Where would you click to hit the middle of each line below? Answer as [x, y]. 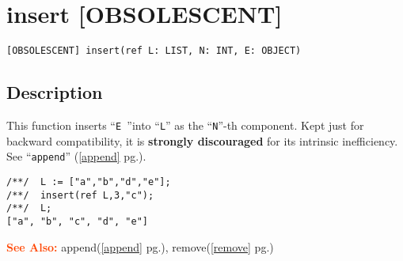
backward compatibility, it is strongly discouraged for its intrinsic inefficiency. [202, 140]
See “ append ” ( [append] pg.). [76, 156]
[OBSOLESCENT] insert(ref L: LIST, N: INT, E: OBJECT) [154, 51]
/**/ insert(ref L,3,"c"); [80, 195]
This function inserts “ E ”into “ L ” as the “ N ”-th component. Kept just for [185, 125]
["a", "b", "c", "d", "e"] [77, 221]
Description [55, 92]
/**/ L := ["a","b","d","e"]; [89, 182]
